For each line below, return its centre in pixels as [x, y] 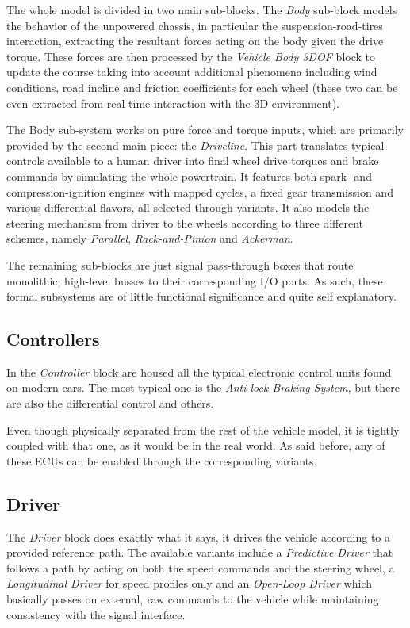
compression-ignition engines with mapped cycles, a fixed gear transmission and [200, 191]
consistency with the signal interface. [96, 614]
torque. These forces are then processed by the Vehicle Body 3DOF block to [191, 56]
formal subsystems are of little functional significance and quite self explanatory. [201, 296]
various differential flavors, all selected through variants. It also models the [188, 207]
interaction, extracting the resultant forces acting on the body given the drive [195, 41]
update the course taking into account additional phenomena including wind [192, 72]
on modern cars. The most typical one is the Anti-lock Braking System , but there [203, 387]
